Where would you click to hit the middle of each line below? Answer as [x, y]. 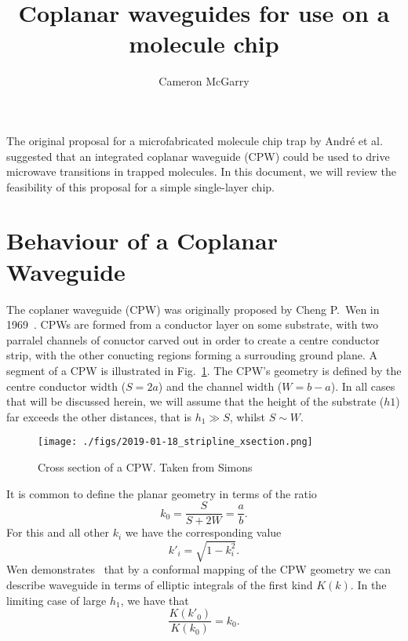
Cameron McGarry [204, 81]
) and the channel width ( [220, 386]
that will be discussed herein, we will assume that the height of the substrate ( [195, 401]
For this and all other [58, 532]
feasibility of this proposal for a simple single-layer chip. [140, 186]
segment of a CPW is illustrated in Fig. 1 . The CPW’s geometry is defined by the [204, 370]
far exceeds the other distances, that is [99, 416]
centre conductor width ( [66, 386]
